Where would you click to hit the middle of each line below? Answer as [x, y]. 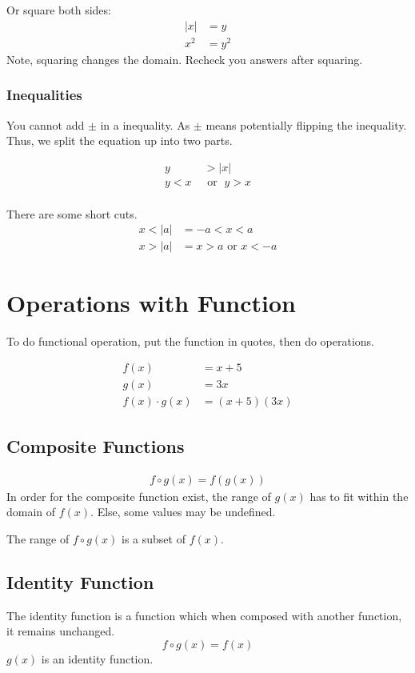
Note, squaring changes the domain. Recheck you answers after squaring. [185, 59]
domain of [31, 512]
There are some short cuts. [72, 213]
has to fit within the [359, 496]
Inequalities [44, 95]
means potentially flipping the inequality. [306, 124]
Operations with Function [151, 302]
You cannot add [46, 124]
